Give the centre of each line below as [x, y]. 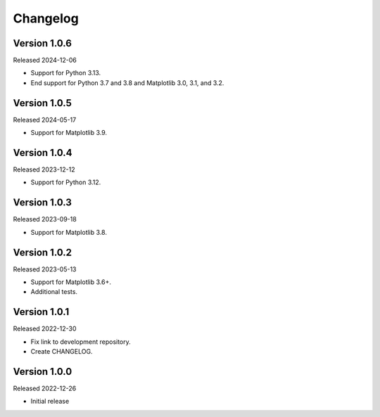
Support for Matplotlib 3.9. [69, 133]
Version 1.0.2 [43, 252]
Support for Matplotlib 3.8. [69, 232]
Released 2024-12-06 [45, 60]
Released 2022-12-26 [45, 389]
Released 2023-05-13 [45, 269]
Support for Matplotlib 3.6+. [71, 282]
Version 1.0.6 [42, 43]
